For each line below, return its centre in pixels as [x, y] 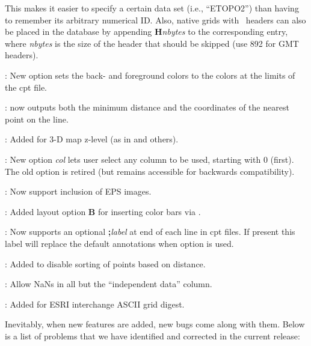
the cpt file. [26, 87]
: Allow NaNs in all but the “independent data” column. [109, 284]
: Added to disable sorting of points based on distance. [105, 263]
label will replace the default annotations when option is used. [119, 243]
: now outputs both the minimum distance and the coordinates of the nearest [147, 107]
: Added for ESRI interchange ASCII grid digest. [95, 304]
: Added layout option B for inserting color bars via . [103, 211]
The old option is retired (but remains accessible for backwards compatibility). [150, 171]
